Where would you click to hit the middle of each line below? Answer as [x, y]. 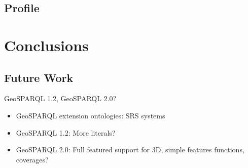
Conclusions [46, 45]
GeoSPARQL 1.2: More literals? [66, 132]
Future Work [39, 77]
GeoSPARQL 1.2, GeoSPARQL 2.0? [60, 98]
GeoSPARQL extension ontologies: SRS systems [91, 115]
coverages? [32, 159]
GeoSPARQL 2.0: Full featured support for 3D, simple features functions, [130, 150]
